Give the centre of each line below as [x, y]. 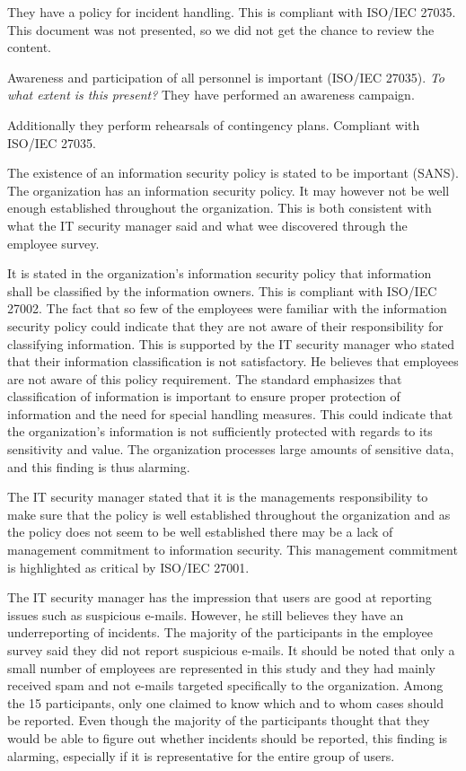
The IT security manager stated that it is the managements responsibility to [218, 497]
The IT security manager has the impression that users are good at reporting [220, 597]
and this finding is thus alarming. [99, 466]
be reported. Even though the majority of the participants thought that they [219, 720]
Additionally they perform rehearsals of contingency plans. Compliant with [214, 124]
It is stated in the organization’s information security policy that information [220, 273]
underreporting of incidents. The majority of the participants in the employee [220, 632]
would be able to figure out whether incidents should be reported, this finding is [228, 737]
